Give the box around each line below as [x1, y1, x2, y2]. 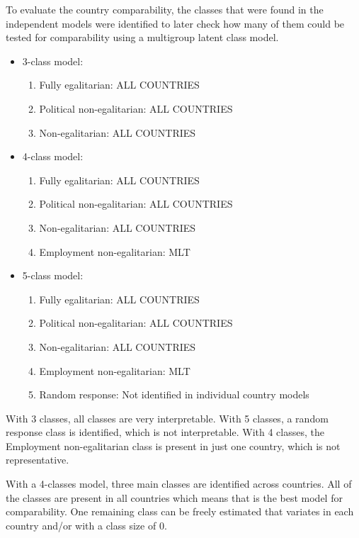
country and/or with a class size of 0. [6, 517, 167, 532]
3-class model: [22, 53, 84, 68]
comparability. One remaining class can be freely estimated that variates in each [6, 504, 354, 519]
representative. [6, 452, 69, 467]
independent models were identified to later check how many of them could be [6, 16, 345, 30]
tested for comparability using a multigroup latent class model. [6, 30, 279, 45]
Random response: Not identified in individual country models [39, 387, 309, 402]
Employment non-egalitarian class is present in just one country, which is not [6, 438, 341, 453]
